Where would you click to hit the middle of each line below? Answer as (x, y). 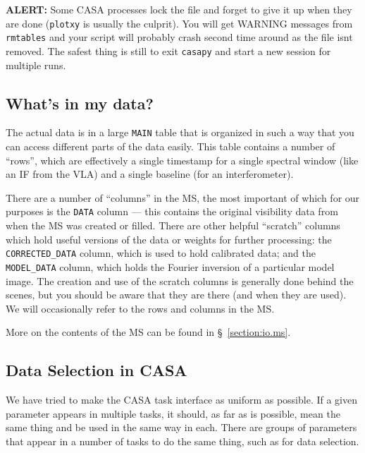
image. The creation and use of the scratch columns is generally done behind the (180, 280)
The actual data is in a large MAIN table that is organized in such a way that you (180, 132)
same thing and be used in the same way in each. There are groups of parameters (181, 427)
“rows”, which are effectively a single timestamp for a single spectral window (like (182, 160)
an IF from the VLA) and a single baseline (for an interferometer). (150, 174)
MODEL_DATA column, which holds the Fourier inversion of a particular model (170, 266)
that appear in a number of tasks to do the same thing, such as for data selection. (182, 441)
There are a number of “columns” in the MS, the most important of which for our (183, 197)
